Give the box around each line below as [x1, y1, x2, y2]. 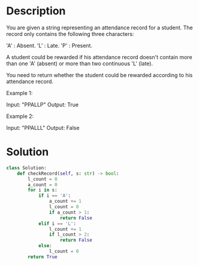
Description [6, 4, 66, 18]
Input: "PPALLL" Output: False [6, 124, 80, 131]
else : [38, 243, 52, 249]
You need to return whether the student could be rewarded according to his [6, 71, 193, 78]
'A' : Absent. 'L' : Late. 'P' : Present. [6, 42, 93, 49]
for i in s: [28, 187, 58, 193]
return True [28, 254, 58, 260]
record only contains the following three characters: [6, 30, 134, 37]
